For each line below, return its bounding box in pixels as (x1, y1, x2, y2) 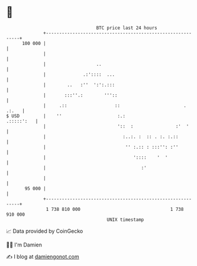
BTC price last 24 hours (96, 25, 158, 31)
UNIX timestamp (106, 216, 144, 223)
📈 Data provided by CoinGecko (6, 227, 83, 235)
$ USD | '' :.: (6, 113, 126, 119)
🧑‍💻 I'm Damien (6, 241, 43, 248)
